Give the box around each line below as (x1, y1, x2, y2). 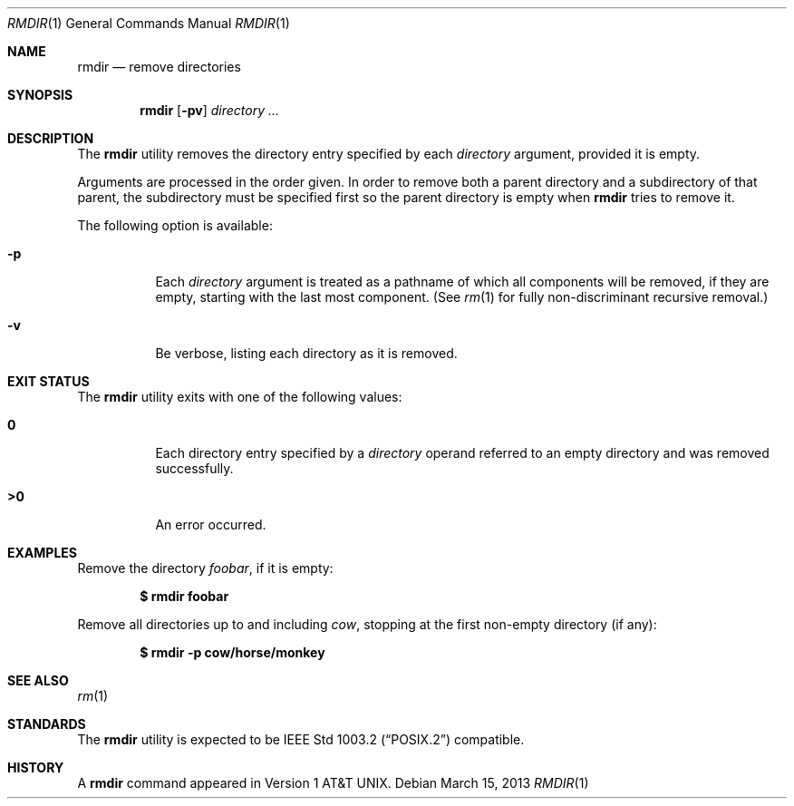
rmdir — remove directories (77, 59, 241, 74)
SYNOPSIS (7, 87, 73, 102)
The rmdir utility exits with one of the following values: (77, 389, 402, 404)
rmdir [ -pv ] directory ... (140, 102, 280, 118)
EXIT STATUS (7, 374, 90, 389)
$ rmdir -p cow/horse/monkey (140, 645, 325, 660)
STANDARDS (7, 716, 86, 732)
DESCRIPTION (7, 131, 94, 146)
